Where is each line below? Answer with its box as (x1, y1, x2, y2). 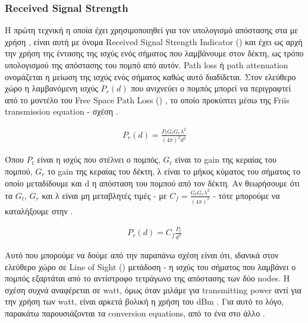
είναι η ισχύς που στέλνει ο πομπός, (37, 153, 161, 166)
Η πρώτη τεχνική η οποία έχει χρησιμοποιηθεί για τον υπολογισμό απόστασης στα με (5, 24, 298, 36)
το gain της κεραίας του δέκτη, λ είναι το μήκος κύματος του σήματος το (48, 164, 300, 177)
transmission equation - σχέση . (5, 105, 118, 118)
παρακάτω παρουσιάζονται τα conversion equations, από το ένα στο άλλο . (5, 306, 265, 319)
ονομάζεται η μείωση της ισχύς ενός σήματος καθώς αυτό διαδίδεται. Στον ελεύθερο (5, 70, 296, 83)
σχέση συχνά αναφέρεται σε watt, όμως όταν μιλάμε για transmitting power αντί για (5, 283, 301, 296)
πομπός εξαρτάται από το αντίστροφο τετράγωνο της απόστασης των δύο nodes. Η (5, 272, 290, 284)
